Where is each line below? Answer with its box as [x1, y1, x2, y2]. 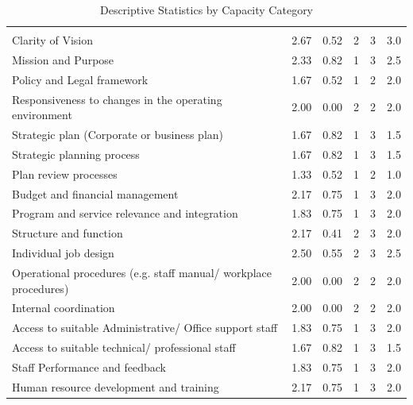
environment [12, 106, 72, 123]
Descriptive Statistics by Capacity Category [99, 2, 314, 17]
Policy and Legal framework [12, 71, 149, 87]
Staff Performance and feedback [12, 358, 166, 375]
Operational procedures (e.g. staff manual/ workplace [12, 264, 272, 280]
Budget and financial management [12, 185, 179, 202]
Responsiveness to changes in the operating [12, 91, 222, 107]
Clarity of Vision [12, 32, 94, 48]
